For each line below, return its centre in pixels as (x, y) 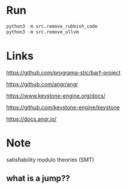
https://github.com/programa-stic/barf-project (63, 72)
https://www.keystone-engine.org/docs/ (56, 96)
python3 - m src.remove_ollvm (43, 32)
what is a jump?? (38, 178)
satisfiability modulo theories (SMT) (50, 160)
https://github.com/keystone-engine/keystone (63, 107)
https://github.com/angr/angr (42, 84)
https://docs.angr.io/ (31, 119)
